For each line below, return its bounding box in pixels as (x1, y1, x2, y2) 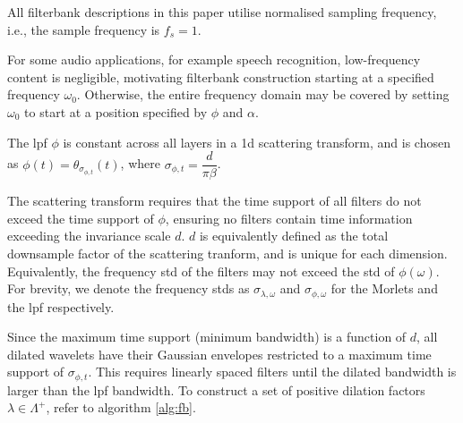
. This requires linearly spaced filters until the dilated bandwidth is (88, 362, 457, 381)
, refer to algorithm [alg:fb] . (46, 398, 196, 417)
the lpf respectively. (7, 297, 115, 316)
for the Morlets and (330, 279, 438, 298)
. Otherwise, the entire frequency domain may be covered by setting (76, 85, 450, 104)
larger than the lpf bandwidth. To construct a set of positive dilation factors (7, 380, 425, 399)
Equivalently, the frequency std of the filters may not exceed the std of (7, 261, 395, 280)
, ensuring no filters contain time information (165, 208, 413, 227)
